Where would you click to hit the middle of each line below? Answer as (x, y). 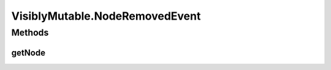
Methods (30, 33)
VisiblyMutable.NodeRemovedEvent (106, 16)
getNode (29, 52)
